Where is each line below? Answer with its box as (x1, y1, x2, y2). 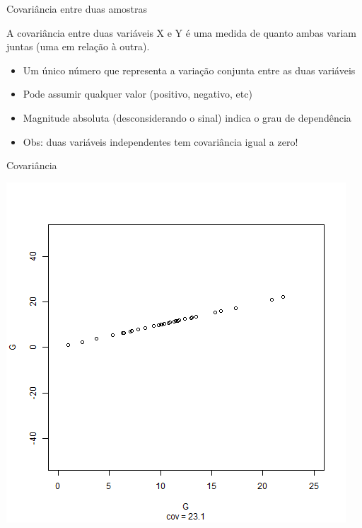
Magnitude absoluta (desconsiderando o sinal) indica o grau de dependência (23, 110, 351, 125)
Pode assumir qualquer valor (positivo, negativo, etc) (23, 86, 252, 101)
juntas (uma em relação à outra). (6, 39, 150, 54)
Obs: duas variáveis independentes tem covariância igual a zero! (23, 134, 298, 149)
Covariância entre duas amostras (6, 1, 148, 16)
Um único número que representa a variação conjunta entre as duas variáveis (23, 62, 356, 77)
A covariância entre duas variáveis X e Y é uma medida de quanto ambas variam (6, 25, 356, 40)
